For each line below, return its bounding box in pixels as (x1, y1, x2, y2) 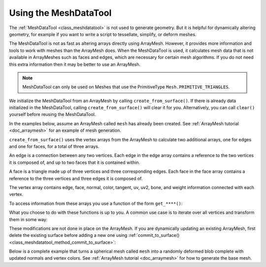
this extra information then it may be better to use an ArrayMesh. (9, 61, 140, 67)
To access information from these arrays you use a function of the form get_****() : (9, 200, 183, 206)
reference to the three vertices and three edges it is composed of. (9, 175, 143, 181)
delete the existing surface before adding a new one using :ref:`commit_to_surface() (9, 232, 180, 238)
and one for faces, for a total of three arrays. (9, 144, 100, 150)
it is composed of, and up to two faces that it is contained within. (9, 159, 140, 165)
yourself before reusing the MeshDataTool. (9, 112, 96, 117)
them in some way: (9, 216, 48, 222)
